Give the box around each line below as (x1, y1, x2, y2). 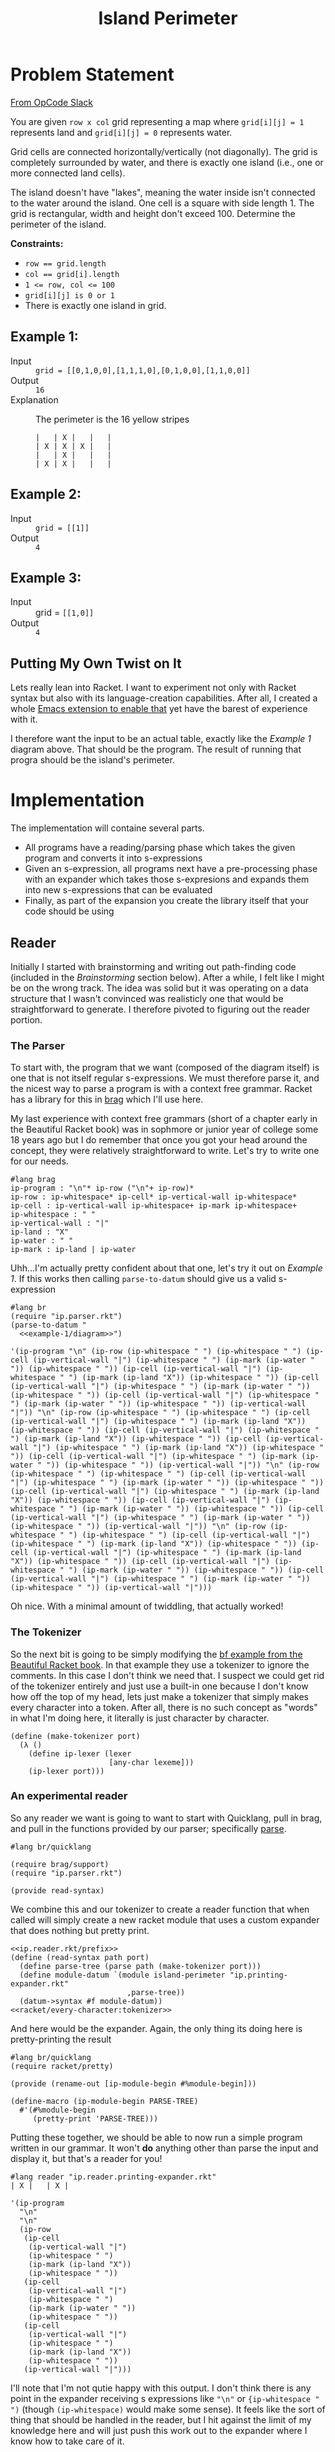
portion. (10, 1013, 43, 1026)
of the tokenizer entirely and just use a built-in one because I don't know (10, 1680, 309, 1692)
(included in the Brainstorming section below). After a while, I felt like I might (10, 971, 325, 983)
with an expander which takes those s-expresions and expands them (24, 873, 310, 886)
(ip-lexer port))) (28, 1766, 105, 1776)
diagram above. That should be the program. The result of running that (10, 743, 302, 756)
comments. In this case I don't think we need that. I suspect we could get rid (10, 1669, 325, 1681)
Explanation (10, 393, 59, 406)
